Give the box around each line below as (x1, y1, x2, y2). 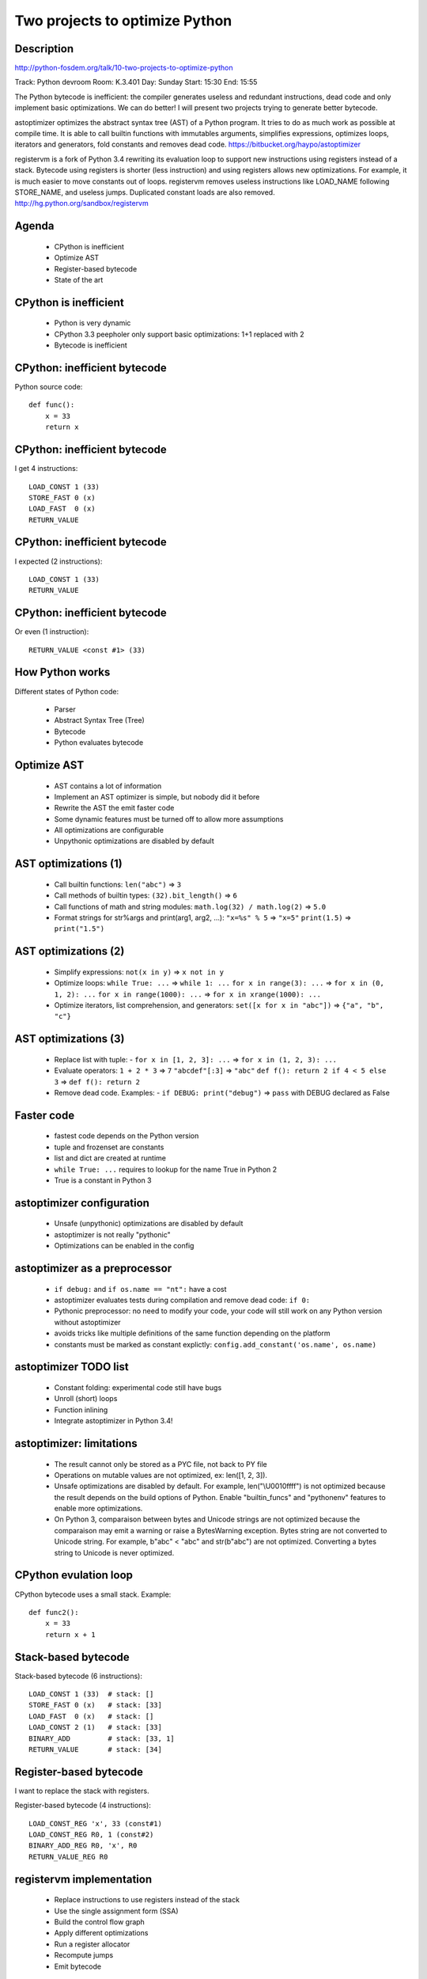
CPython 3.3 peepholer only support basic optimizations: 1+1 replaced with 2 (54, 329, 304, 339)
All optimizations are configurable (54, 826, 164, 835)
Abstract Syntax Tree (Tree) (54, 716, 145, 725)
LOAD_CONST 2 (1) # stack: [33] (28, 1723, 162, 1732)
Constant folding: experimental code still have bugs (54, 1382, 222, 1392)
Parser (54, 705, 76, 714)
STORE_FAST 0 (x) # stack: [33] (28, 1700, 162, 1710)
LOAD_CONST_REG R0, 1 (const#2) (28, 1830, 154, 1840)
